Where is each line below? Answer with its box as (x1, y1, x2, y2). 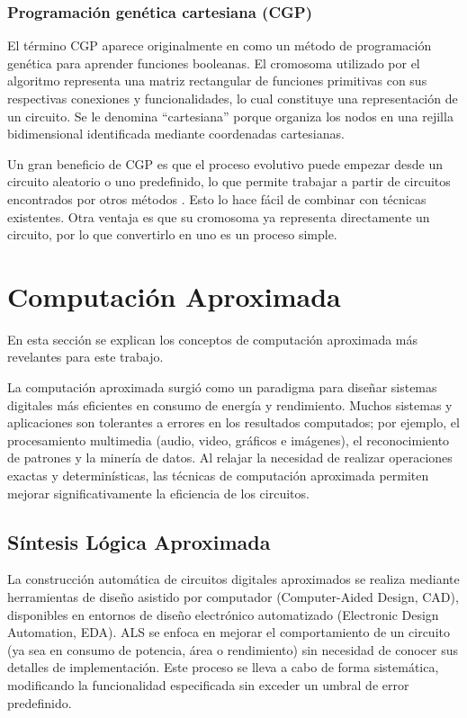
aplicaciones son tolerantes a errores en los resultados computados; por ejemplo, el (7, 413, 460, 432)
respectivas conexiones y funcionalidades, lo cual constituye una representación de (7, 89, 458, 107)
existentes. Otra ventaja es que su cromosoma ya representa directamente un (7, 207, 430, 226)
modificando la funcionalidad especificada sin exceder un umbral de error (7, 675, 409, 694)
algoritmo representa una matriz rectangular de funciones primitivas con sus (7, 71, 427, 90)
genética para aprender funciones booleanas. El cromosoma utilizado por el (7, 53, 420, 72)
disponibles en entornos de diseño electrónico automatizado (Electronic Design (7, 605, 439, 624)
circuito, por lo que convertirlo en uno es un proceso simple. (7, 225, 337, 244)
